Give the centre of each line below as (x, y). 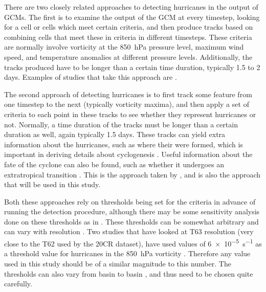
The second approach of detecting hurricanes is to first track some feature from (128, 94)
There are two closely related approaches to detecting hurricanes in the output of (131, 7)
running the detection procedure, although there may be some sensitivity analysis (132, 211)
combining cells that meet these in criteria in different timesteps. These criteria (128, 37)
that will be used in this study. (52, 184)
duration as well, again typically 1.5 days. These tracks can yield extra (115, 134)
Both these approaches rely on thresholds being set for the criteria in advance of (130, 201)
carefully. (18, 284)
